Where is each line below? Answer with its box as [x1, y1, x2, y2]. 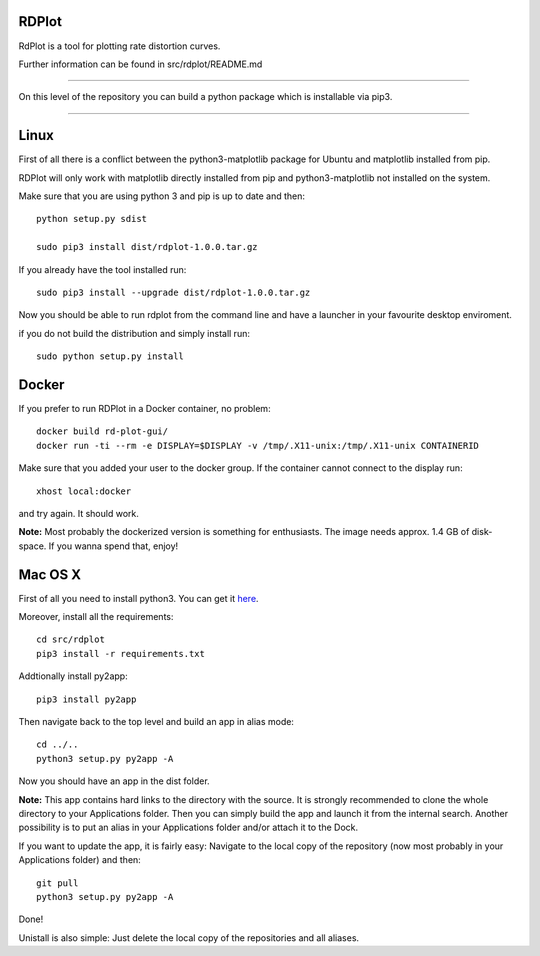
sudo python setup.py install [36, 351, 185, 362]
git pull [36, 877, 79, 889]
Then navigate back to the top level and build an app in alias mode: [18, 716, 295, 727]
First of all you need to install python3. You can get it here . [18, 592, 259, 604]
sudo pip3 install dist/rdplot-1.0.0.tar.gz [36, 241, 259, 253]
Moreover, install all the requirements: [18, 611, 174, 623]
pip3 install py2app [36, 693, 137, 705]
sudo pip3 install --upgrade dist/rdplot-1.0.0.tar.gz [36, 286, 311, 298]
